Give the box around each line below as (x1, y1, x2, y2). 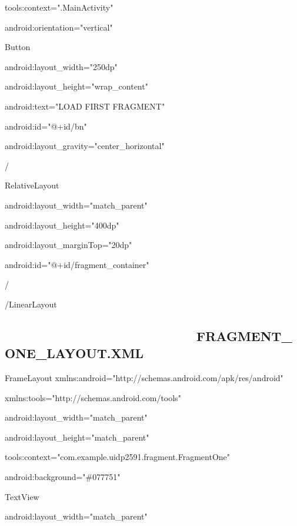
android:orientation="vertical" (5, 21, 113, 33)
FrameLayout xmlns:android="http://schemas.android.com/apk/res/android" (5, 372, 283, 384)
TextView (5, 490, 39, 502)
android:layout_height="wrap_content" (5, 80, 148, 92)
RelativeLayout (5, 179, 59, 191)
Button (5, 41, 31, 53)
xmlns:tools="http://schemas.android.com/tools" (5, 391, 181, 403)
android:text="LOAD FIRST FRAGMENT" (5, 100, 165, 112)
